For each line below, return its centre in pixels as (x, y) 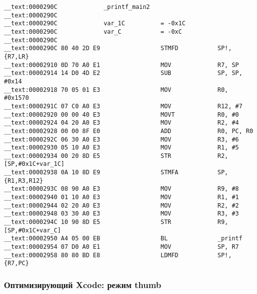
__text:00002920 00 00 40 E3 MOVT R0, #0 (122, 114)
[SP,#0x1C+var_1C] (34, 164)
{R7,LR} (17, 56)
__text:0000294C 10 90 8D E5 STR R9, (116, 222)
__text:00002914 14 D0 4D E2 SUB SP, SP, (123, 73)
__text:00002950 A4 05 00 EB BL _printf (123, 239)
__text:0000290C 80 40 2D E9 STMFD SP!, (118, 48)
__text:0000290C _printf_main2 (77, 7)
